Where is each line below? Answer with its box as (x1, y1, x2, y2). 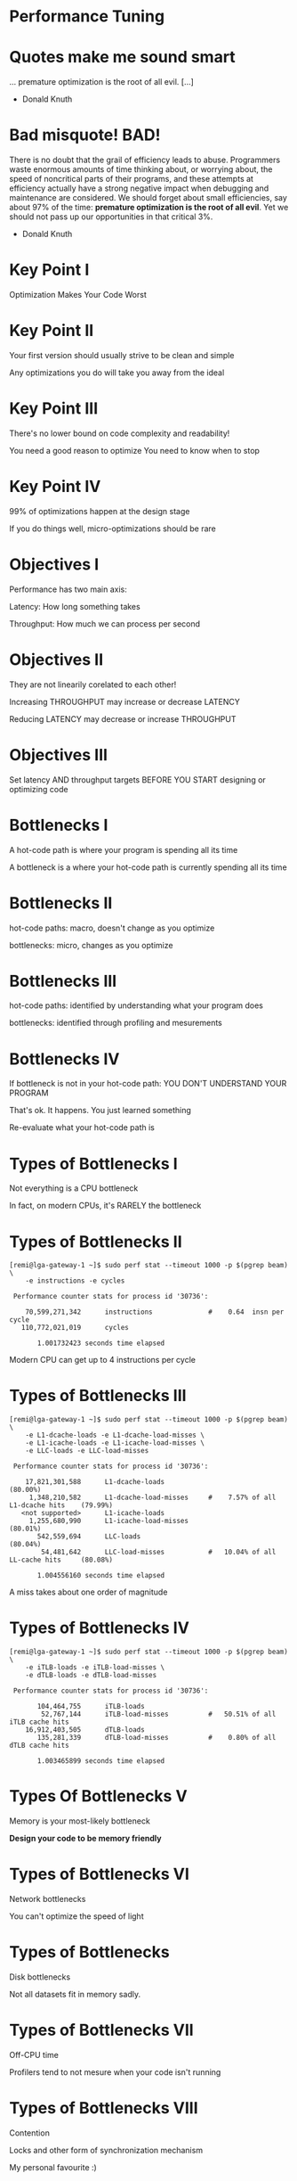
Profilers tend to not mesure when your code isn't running (9, 2066, 221, 2078)
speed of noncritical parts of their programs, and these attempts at (9, 174, 253, 184)
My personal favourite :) (9, 2161, 98, 2172)
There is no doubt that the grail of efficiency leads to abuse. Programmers (9, 154, 281, 166)
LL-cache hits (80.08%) (9, 1555, 114, 1565)
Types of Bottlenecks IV (9, 1618, 189, 1638)
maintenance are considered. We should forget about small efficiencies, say (9, 193, 287, 203)
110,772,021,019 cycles (20, 1324, 129, 1332)
